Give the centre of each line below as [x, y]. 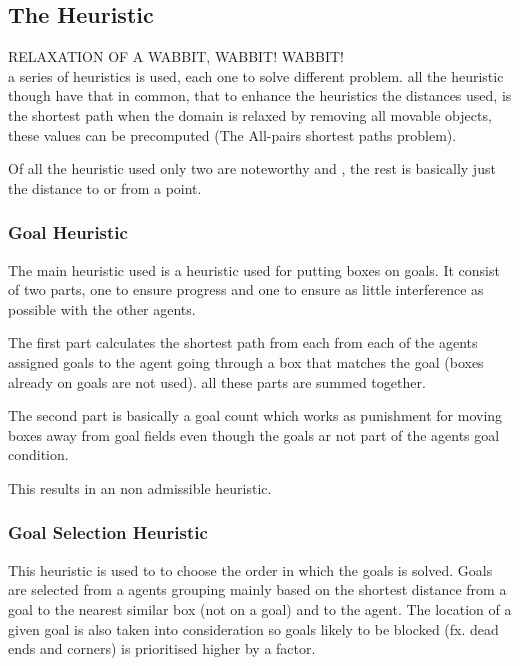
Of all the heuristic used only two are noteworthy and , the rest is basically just [252, 168]
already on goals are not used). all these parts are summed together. [217, 381]
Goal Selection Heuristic [108, 532]
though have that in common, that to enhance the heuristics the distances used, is [260, 95]
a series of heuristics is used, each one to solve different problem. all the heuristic [256, 75]
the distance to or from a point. [105, 187]
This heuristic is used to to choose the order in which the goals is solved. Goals [250, 569]
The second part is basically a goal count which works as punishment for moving [255, 415]
